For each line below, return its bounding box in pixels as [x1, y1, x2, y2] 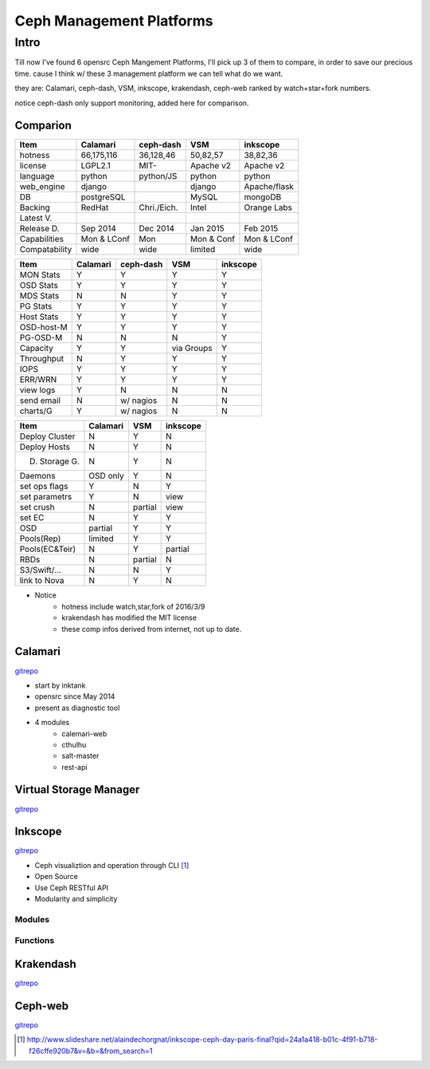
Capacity [19, 343, 53, 354]
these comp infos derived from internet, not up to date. [61, 624, 242, 633]
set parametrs [19, 491, 72, 503]
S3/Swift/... [19, 565, 61, 576]
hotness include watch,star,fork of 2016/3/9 [61, 602, 205, 611]
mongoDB [244, 191, 282, 203]
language [19, 171, 55, 182]
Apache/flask [244, 181, 295, 192]
